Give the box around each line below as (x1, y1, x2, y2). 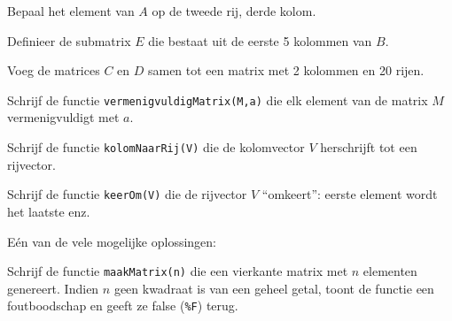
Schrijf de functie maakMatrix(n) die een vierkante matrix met (7, 262, 348, 280)
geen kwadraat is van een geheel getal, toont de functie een (113, 279, 434, 297)
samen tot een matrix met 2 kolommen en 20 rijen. (147, 61, 425, 80)
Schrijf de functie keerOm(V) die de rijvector (7, 185, 247, 203)
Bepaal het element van (7, 2, 135, 19)
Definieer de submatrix (7, 31, 131, 50)
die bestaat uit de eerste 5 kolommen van (148, 31, 372, 50)
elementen (362, 262, 417, 280)
